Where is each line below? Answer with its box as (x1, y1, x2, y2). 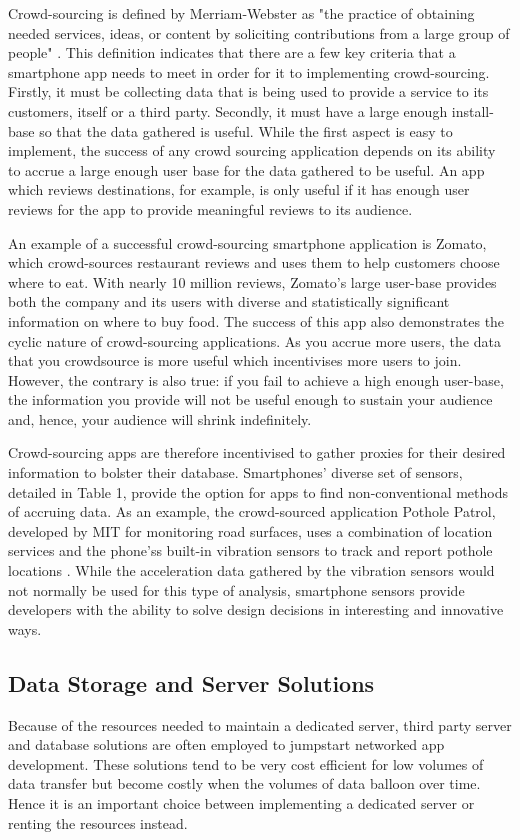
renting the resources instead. (8, 812, 188, 833)
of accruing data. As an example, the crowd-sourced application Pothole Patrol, (8, 501, 496, 522)
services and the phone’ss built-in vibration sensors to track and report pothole (8, 540, 493, 561)
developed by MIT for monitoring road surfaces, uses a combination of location (8, 520, 493, 541)
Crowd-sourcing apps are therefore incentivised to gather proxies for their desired (8, 442, 506, 463)
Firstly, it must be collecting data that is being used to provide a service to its (8, 81, 489, 102)
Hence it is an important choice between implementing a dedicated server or (8, 792, 475, 813)
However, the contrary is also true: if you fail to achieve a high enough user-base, (8, 369, 504, 390)
